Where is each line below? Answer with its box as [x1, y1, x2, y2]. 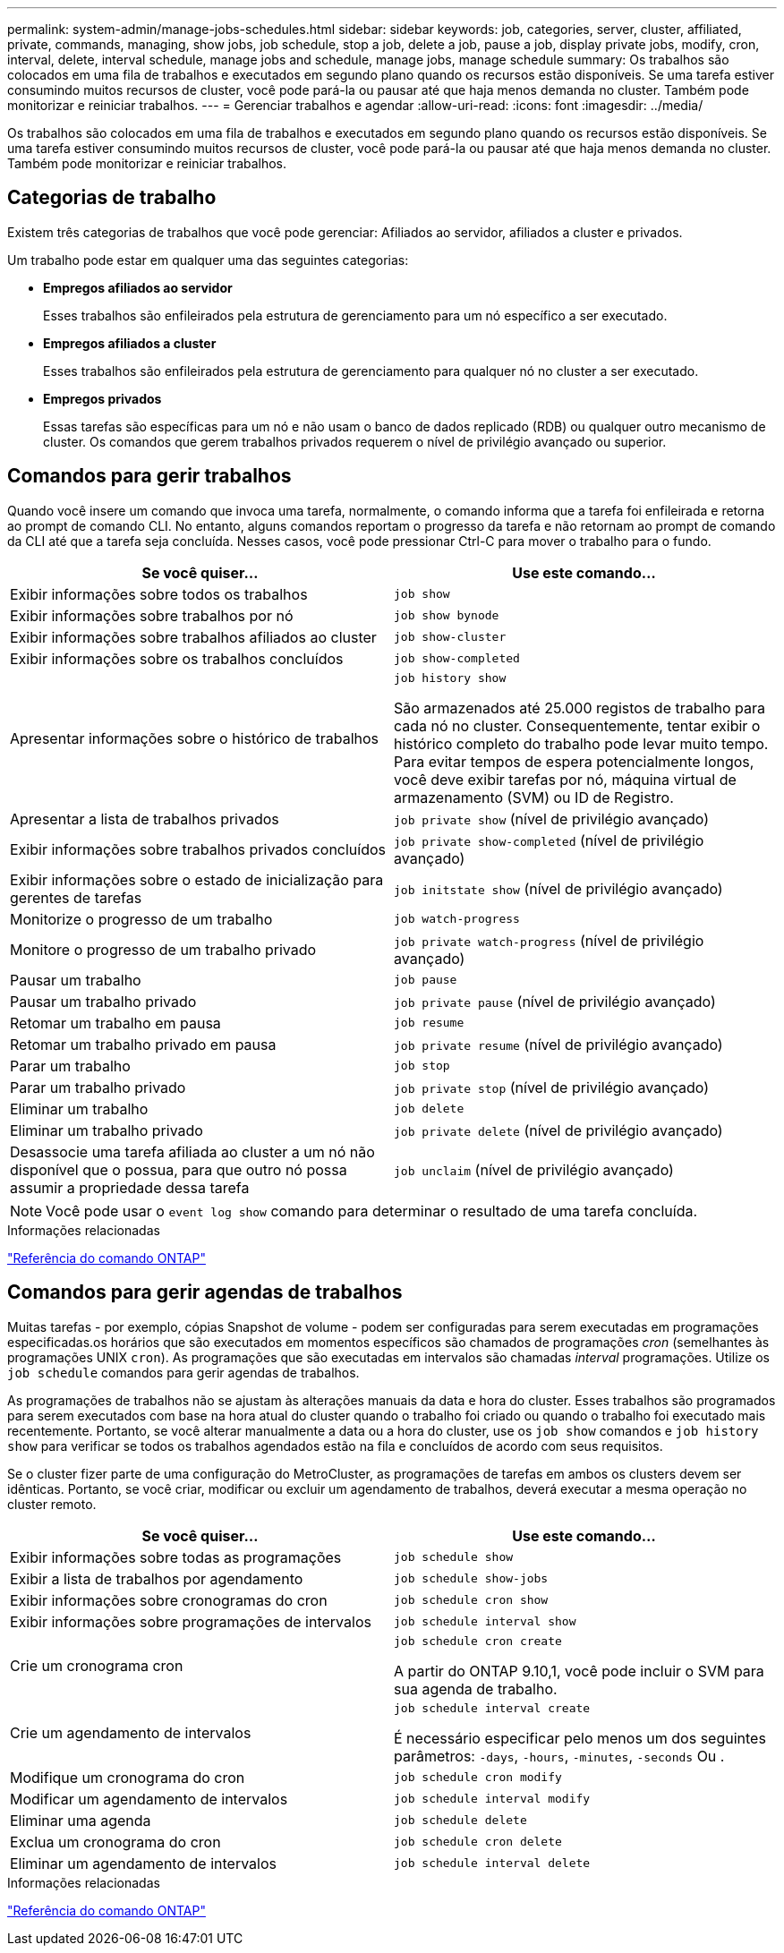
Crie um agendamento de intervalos [10, 1724, 251, 1743]
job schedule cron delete [394, 1835, 562, 1849]
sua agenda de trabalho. [394, 1679, 558, 1698]
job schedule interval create [394, 1701, 591, 1715]
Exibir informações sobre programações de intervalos [10, 1612, 371, 1631]
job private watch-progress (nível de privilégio [394, 931, 704, 950]
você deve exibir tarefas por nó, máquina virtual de [394, 770, 737, 789]
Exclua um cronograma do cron [10, 1832, 221, 1851]
